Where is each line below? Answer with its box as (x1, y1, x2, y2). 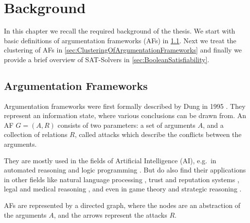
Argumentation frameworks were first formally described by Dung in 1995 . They (4, 101, 246, 111)
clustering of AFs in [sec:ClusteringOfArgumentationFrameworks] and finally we (4, 45, 242, 55)
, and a (202, 120, 224, 130)
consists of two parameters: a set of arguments (57, 120, 196, 130)
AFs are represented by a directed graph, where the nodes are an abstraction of (4, 200, 241, 210)
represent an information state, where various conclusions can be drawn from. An (4, 110, 247, 120)
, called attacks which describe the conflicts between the (74, 129, 242, 139)
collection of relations (4, 129, 68, 139)
